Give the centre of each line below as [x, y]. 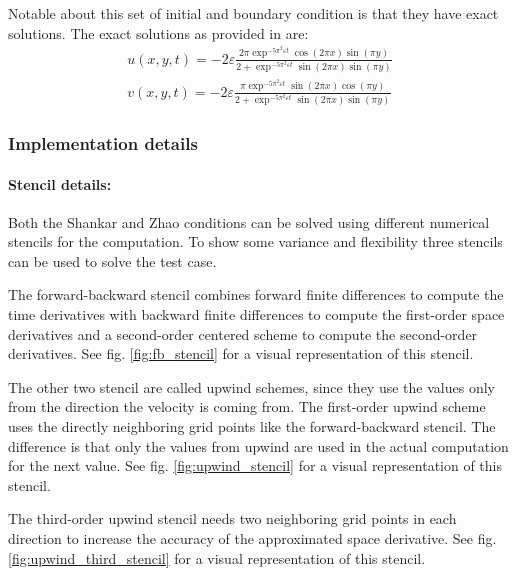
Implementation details [103, 142]
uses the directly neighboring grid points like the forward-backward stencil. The [252, 426]
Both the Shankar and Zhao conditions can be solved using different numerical [249, 221]
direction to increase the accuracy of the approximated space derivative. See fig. [252, 538]
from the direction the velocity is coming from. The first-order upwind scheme [247, 406]
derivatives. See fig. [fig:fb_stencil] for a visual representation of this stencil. [241, 353]
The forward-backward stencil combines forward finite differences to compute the [256, 294]
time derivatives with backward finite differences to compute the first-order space [256, 314]
